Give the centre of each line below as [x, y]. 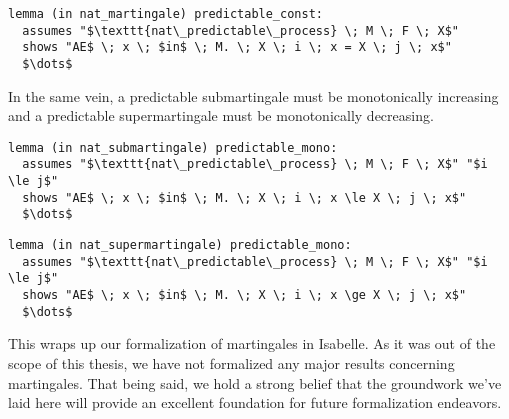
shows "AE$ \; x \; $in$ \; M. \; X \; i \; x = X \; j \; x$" [237, 47]
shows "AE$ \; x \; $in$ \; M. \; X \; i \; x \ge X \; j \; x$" [244, 295]
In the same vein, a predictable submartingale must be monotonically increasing [253, 95]
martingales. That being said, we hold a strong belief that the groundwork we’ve [255, 382]
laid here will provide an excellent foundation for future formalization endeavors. [255, 402]
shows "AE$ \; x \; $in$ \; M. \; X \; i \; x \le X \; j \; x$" [244, 197]
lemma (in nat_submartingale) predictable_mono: [173, 147]
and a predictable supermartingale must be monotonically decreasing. [221, 115]
